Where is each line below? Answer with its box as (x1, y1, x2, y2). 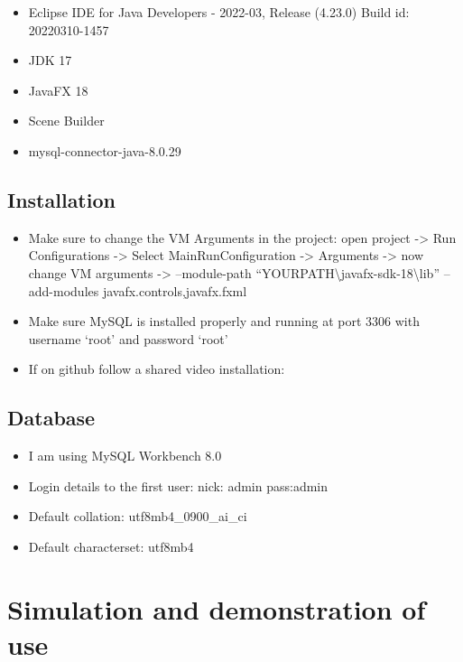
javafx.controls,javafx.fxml (102, 281, 247, 300)
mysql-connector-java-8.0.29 (28, 141, 181, 160)
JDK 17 (28, 51, 72, 70)
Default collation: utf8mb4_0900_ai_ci (28, 507, 247, 526)
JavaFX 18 (28, 80, 88, 99)
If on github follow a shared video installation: (28, 359, 285, 378)
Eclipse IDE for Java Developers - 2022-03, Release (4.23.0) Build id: (28, 3, 410, 21)
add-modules (28, 281, 99, 300)
